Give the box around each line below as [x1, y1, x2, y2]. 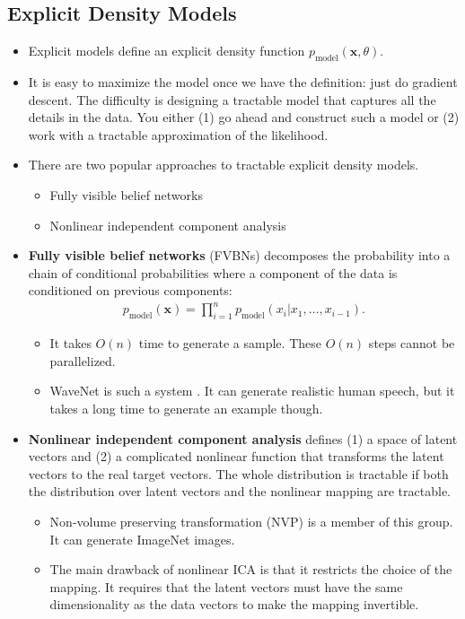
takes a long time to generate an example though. [49, 399, 323, 418]
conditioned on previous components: [28, 281, 232, 300]
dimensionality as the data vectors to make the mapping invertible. [49, 595, 419, 614]
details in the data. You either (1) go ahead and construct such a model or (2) [28, 108, 460, 126]
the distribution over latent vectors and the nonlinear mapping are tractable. [28, 482, 451, 501]
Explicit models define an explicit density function [28, 41, 305, 60]
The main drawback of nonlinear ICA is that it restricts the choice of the [49, 560, 452, 579]
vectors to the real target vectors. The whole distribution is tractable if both [28, 464, 449, 483]
